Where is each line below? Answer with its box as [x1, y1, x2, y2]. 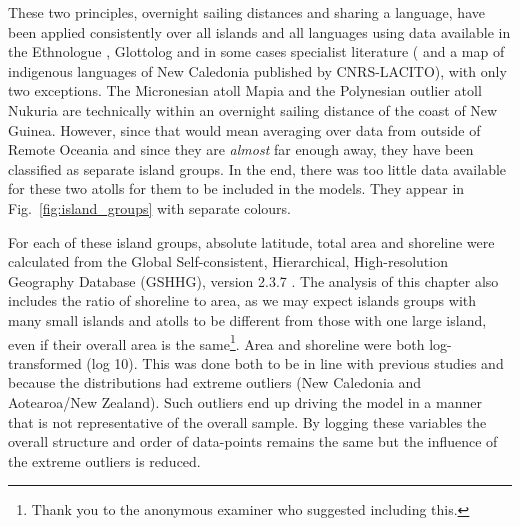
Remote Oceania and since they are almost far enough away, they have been [8, 139, 474, 160]
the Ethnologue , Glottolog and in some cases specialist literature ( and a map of [8, 41, 505, 62]
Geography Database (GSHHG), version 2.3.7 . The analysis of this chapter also [8, 270, 499, 291]
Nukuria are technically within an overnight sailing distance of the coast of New [8, 99, 498, 120]
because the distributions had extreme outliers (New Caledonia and [8, 372, 422, 393]
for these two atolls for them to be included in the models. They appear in [8, 178, 465, 199]
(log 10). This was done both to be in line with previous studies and [86, 352, 504, 373]
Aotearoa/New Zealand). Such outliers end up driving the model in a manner [8, 391, 482, 412]
